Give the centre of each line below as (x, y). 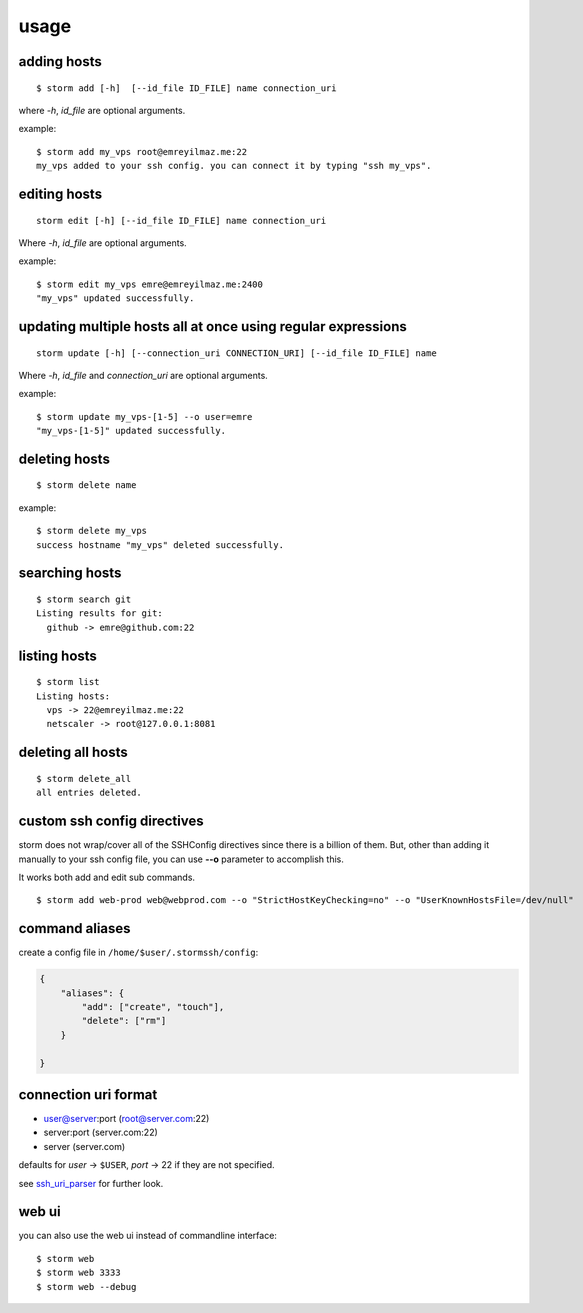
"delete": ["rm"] (124, 1021)
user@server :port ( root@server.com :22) (126, 1119)
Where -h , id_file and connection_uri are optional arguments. (143, 375)
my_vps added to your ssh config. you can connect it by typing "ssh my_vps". (234, 166)
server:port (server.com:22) (101, 1132)
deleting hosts (64, 458)
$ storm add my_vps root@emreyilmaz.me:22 (142, 151)
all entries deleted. (89, 793)
